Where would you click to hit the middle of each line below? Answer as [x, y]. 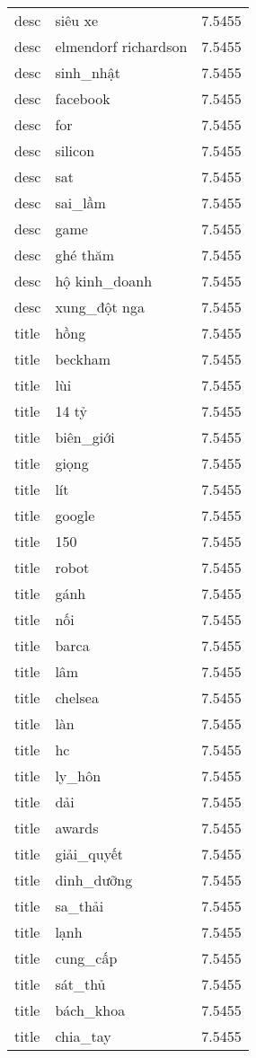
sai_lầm [80, 203]
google [75, 515]
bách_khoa [90, 1010]
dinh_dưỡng [94, 880]
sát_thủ [80, 984]
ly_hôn [78, 776]
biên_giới [85, 437]
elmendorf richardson [121, 46]
